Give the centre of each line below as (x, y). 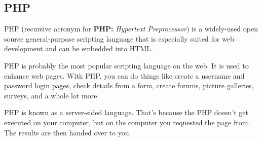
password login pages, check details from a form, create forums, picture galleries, (129, 85)
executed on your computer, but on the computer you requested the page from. (127, 122)
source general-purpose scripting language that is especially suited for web (119, 38)
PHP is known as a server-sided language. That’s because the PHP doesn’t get (126, 112)
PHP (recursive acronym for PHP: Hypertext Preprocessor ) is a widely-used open (131, 29)
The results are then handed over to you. (68, 132)
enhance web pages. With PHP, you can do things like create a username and (124, 75)
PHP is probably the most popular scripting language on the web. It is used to (126, 65)
